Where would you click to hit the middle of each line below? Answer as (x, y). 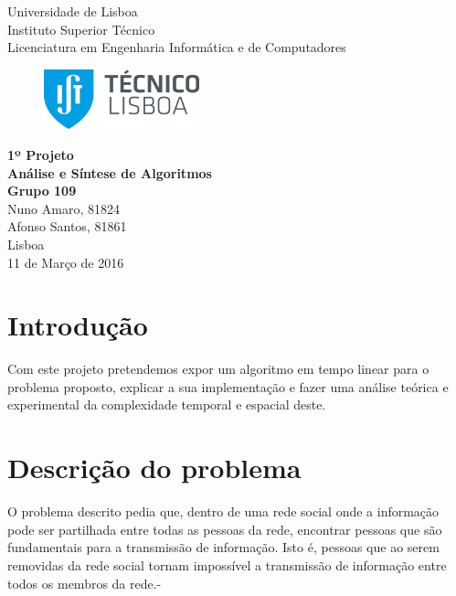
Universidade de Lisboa (73, 11)
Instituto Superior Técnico (81, 29)
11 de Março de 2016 (66, 262)
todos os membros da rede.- (85, 583)
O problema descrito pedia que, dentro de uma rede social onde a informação (223, 511)
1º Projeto (41, 154)
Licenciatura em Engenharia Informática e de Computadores (177, 47)
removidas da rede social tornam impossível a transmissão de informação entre (227, 564)
